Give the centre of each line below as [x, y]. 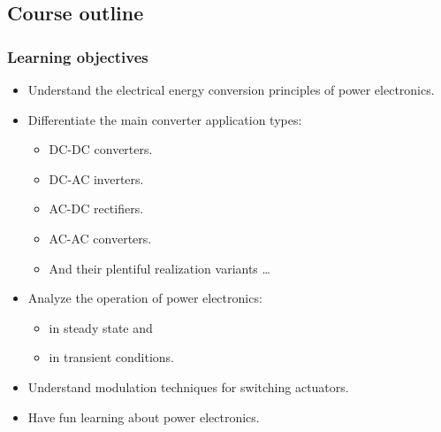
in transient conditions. [111, 357]
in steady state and [101, 327]
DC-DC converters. [101, 149]
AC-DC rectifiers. [96, 208]
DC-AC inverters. [96, 178]
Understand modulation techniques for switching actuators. [188, 386]
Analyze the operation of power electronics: [145, 298]
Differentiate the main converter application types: [165, 119]
